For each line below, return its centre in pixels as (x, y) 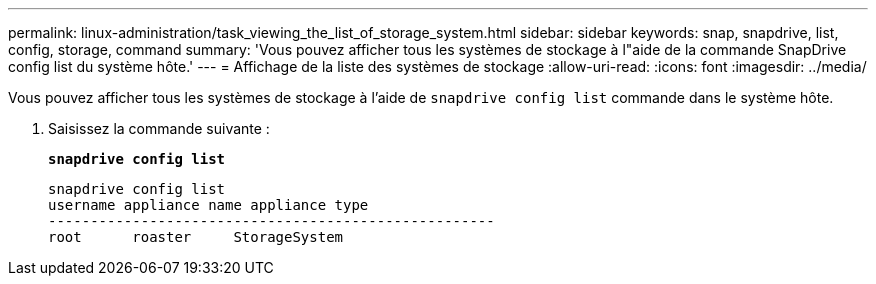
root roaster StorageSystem (196, 237)
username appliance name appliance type (208, 205)
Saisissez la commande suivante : (159, 128)
